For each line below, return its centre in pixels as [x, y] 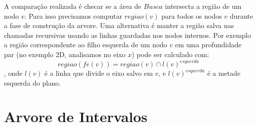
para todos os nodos [192, 16]
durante [241, 16]
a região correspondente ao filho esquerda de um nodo [86, 45]
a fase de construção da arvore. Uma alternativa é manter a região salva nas [119, 25]
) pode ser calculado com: [170, 54]
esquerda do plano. [32, 82]
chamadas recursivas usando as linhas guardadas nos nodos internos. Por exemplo [128, 35]
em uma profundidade [208, 45]
